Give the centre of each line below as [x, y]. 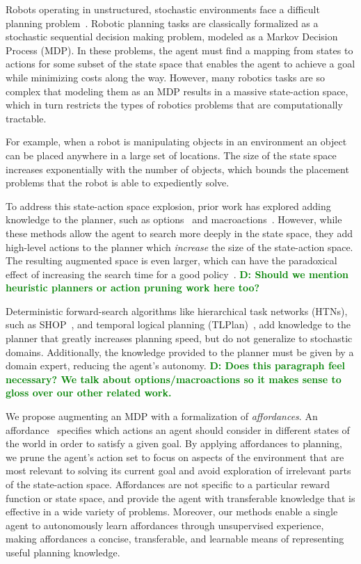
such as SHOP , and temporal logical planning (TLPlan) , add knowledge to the [178, 324]
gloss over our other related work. [89, 393]
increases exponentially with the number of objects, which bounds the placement [177, 169]
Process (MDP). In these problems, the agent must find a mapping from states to [179, 50]
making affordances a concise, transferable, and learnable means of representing [175, 539]
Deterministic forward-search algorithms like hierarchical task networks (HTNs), [177, 311]
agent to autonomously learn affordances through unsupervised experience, [165, 525]
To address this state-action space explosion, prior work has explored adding [168, 206]
